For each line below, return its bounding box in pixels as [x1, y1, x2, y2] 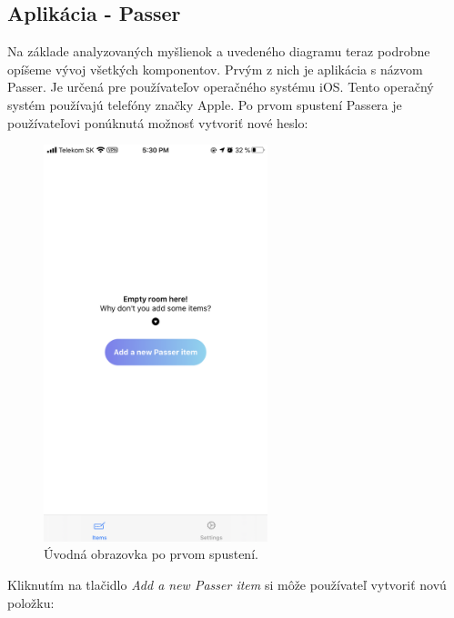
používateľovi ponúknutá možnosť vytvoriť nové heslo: [7, 113, 308, 132]
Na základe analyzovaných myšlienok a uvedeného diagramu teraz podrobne [7, 42, 430, 61]
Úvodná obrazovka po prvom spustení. [44, 544, 258, 563]
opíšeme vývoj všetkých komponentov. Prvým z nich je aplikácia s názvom [7, 59, 423, 78]
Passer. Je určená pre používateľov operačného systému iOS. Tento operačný [7, 77, 434, 96]
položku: [7, 593, 55, 612]
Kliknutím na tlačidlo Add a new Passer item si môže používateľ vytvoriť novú [7, 575, 447, 594]
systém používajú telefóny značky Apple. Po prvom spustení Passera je [7, 95, 402, 114]
